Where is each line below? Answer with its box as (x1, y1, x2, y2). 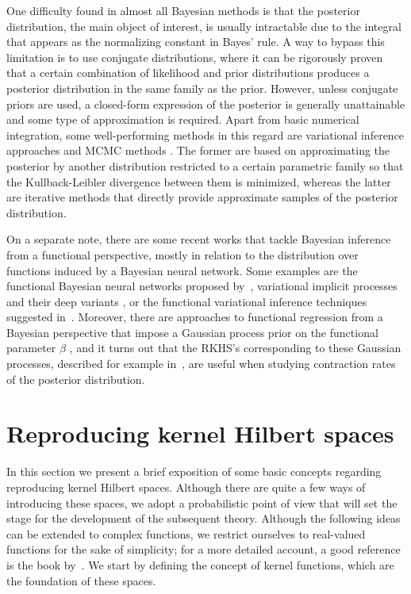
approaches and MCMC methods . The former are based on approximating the (6, 142, 390, 159)
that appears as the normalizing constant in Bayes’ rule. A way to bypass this (6, 33, 385, 50)
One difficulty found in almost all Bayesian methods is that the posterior (6, 2, 360, 18)
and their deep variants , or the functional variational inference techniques (6, 293, 367, 309)
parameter (6, 339, 56, 356)
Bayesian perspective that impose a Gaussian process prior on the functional (6, 324, 378, 340)
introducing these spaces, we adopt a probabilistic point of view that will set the (6, 494, 398, 511)
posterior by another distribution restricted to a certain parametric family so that (6, 157, 404, 174)
